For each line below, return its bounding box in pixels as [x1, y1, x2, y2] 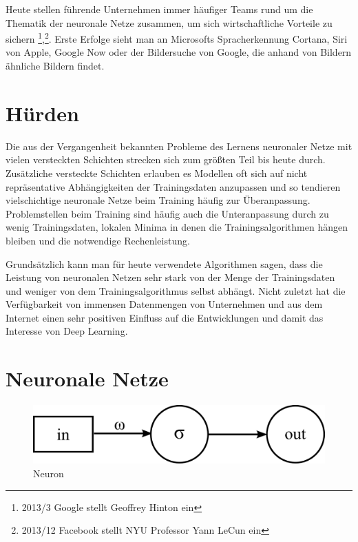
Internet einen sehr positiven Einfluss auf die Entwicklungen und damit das [6, 310, 324, 324]
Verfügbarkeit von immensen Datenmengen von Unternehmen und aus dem [6, 297, 323, 311]
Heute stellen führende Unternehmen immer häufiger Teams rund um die [6, 2, 313, 16]
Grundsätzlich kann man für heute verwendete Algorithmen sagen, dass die [6, 256, 323, 271]
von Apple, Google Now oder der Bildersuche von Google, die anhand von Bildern [6, 45, 352, 59]
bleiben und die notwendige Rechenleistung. [6, 233, 190, 247]
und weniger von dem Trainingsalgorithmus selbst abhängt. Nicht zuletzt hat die [6, 283, 346, 298]
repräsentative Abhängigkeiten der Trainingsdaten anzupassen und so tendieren [6, 179, 341, 194]
